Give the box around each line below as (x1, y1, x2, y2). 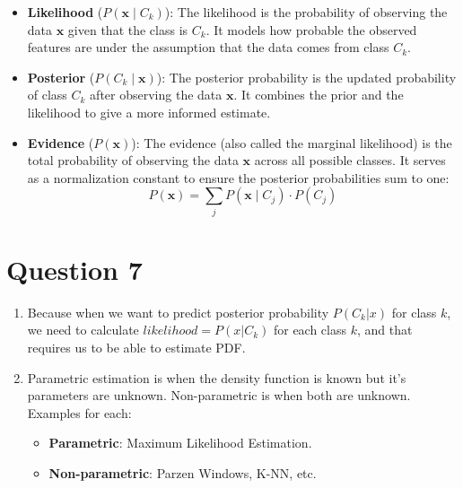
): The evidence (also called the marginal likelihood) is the (131, 133, 452, 152)
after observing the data (90, 85, 223, 104)
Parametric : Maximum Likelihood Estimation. (48, 433, 312, 452)
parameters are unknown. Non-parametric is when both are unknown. (27, 386, 411, 405)
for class (391, 302, 437, 321)
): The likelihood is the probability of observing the (164, 3, 448, 21)
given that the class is (67, 20, 188, 39)
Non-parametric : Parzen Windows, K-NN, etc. (48, 463, 317, 482)
